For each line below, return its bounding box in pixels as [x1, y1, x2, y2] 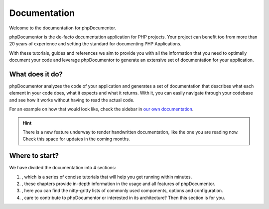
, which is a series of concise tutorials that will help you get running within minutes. [21, 174, 192, 180]
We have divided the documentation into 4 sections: [9, 165, 117, 171]
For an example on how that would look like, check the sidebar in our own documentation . [9, 106, 194, 112]
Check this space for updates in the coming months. [22, 136, 131, 142]
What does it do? [9, 70, 63, 78]
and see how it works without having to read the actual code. [9, 97, 134, 103]
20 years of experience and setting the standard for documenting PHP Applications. [9, 41, 182, 47]
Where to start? [9, 152, 59, 160]
